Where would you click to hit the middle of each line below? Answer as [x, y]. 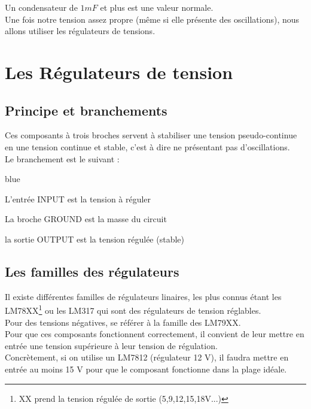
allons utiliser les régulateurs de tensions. [80, 31]
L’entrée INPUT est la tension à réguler [78, 199]
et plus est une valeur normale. [157, 7]
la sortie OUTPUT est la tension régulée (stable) [94, 239]
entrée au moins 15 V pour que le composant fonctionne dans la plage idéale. [146, 369]
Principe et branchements [86, 110]
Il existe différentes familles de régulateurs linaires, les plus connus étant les [143, 296]
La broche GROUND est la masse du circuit [86, 219]
